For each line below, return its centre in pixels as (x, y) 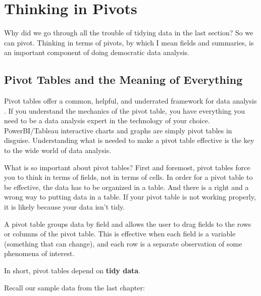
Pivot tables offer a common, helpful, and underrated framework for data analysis (130, 101)
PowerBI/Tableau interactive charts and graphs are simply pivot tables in (118, 130)
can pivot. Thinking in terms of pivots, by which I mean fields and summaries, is (129, 42)
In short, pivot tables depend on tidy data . (72, 270)
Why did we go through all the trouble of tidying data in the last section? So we (129, 33)
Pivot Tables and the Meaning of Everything (123, 80)
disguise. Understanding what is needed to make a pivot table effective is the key (129, 140)
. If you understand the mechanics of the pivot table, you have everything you (125, 110)
